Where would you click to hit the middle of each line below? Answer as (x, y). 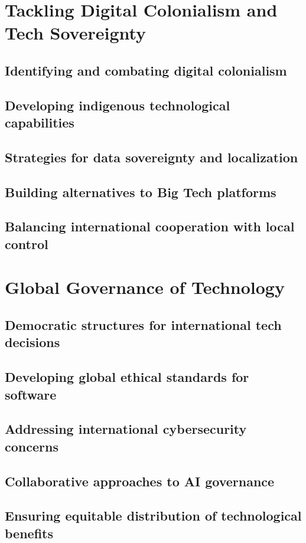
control (27, 243)
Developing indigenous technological (118, 105)
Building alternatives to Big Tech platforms (141, 192)
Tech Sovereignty (76, 33)
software (31, 394)
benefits (29, 533)
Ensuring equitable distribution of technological (153, 516)
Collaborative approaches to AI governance (140, 481)
